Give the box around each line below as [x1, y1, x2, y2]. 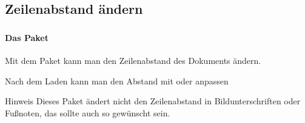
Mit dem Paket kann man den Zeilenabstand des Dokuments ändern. [5, 54, 261, 66]
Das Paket [5, 31, 49, 43]
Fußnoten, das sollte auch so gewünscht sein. [5, 106, 170, 119]
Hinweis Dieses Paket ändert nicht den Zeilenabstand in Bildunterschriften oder [5, 95, 301, 107]
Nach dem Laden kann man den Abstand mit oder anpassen [5, 74, 229, 87]
